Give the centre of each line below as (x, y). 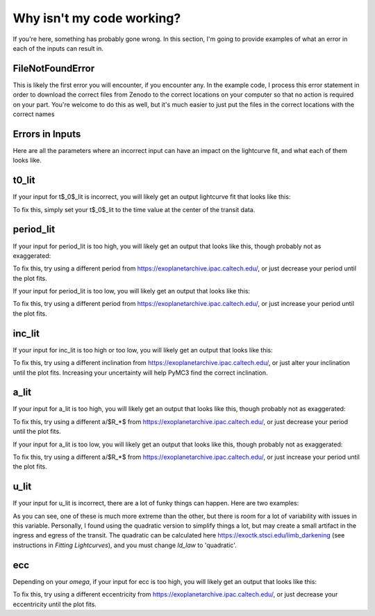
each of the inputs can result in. (58, 48)
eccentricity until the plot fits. (55, 604)
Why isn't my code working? (97, 18)
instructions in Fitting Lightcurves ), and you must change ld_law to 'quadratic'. (125, 545)
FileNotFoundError (54, 68)
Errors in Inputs (47, 134)
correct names (34, 114)
